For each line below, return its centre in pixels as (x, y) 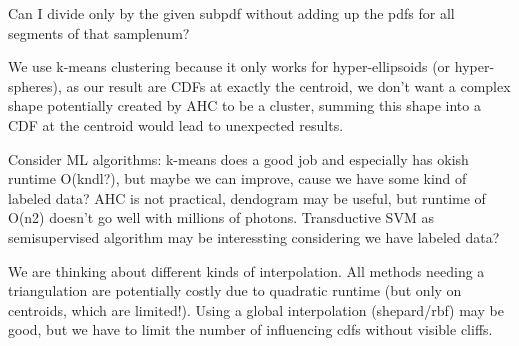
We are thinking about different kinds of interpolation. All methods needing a (246, 270)
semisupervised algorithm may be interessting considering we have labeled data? (254, 236)
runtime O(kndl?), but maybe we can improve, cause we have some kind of (237, 178)
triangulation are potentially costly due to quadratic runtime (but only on (235, 290)
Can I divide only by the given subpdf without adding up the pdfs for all (231, 13)
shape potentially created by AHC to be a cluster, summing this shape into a (244, 105)
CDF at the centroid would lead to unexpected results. (176, 124)
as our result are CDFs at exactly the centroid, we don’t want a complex (288, 85)
